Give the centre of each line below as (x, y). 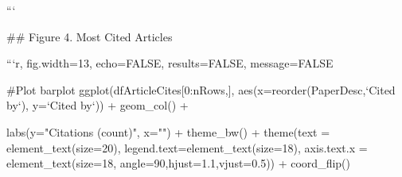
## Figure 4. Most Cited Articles (90, 36)
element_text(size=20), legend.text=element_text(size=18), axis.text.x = (187, 147)
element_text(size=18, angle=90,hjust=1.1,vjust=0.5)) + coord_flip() (178, 163)
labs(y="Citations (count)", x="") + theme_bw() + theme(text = (168, 131)
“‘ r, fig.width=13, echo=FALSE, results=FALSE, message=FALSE (170, 63)
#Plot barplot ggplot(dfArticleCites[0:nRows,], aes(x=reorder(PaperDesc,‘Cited (201, 89)
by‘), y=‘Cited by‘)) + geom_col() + (98, 105)
